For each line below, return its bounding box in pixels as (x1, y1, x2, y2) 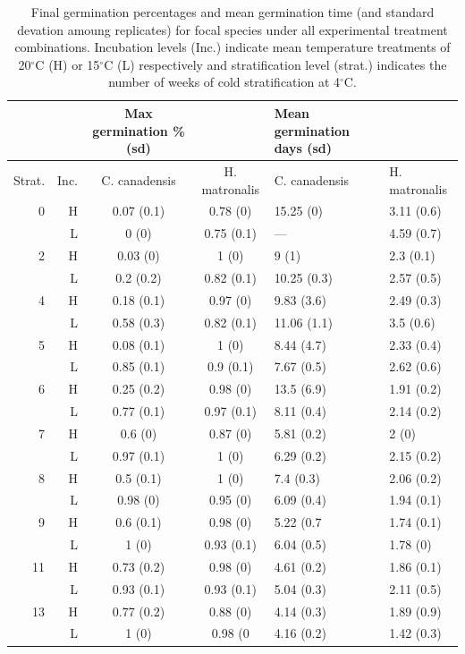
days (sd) (274, 139, 332, 157)
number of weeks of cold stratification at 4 (108, 72, 340, 91)
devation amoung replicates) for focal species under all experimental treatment (17, 20, 448, 38)
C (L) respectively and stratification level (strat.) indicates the (104, 55, 447, 73)
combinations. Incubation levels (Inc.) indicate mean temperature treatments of (14, 38, 451, 56)
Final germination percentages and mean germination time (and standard (30, 3, 435, 21)
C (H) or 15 (35, 55, 100, 73)
